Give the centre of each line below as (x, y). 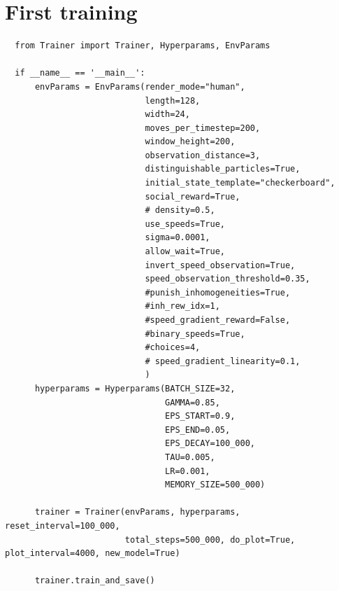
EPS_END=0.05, (198, 430)
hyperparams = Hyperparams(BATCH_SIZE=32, (135, 388)
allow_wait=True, (185, 252)
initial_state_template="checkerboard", (240, 183)
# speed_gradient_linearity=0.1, (223, 361)
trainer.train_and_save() (95, 581)
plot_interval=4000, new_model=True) (93, 554)
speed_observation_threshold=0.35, (228, 279)
